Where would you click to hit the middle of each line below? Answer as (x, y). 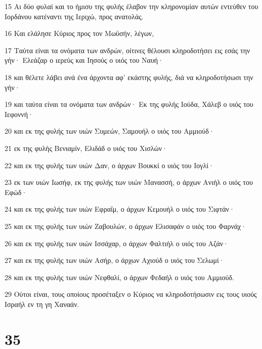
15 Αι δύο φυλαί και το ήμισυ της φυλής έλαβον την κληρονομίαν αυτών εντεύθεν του (132, 6)
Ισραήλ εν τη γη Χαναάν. (42, 304)
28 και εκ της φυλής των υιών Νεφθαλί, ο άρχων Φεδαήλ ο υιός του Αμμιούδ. (119, 277)
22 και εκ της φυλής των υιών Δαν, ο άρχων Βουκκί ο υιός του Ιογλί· (109, 165)
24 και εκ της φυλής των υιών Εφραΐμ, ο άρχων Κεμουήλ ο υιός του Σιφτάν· (120, 209)
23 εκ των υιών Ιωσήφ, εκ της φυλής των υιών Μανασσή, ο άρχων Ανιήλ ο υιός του (129, 182)
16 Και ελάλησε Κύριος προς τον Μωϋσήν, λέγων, (79, 33)
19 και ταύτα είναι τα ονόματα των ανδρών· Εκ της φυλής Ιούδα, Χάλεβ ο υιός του (129, 104)
